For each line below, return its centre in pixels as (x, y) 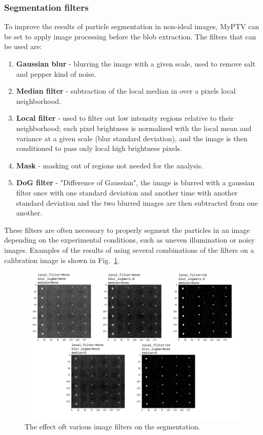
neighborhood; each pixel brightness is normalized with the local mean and (134, 128)
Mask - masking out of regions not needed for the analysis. (110, 165)
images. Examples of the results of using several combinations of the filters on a (129, 249)
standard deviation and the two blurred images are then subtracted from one (137, 202)
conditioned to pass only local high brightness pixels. (99, 148)
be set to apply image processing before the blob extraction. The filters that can (130, 36)
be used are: (23, 46)
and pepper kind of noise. (56, 73)
